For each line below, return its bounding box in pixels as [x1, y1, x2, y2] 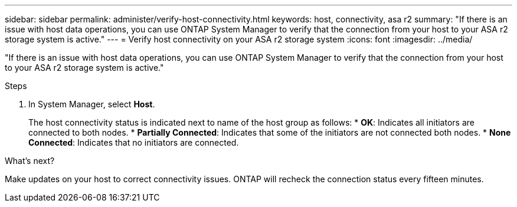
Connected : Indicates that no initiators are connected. [28, 137, 239, 147]
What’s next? [5, 156, 55, 166]
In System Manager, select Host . [28, 99, 155, 109]
